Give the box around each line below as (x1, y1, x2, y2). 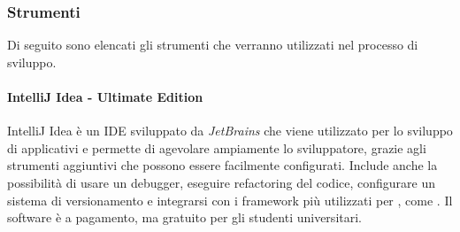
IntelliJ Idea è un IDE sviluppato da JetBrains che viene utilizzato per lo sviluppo (7, 121, 453, 140)
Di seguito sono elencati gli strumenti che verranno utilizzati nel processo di (7, 35, 418, 54)
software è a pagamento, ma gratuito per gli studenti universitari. (7, 208, 362, 227)
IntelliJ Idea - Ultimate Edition (7, 88, 203, 105)
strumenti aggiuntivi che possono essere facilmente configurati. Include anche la (7, 156, 438, 174)
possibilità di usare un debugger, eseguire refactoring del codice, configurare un (7, 173, 436, 191)
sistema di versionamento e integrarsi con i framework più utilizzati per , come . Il (7, 190, 453, 209)
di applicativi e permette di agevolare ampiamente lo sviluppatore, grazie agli (7, 138, 426, 157)
